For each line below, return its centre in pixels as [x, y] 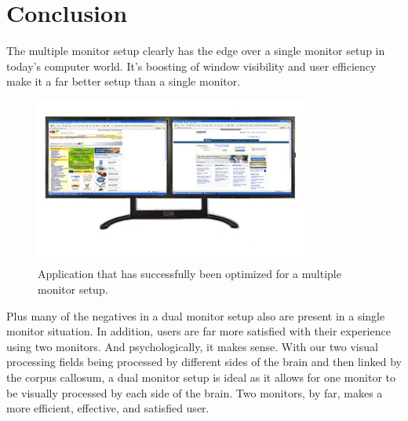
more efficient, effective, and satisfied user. [108, 408]
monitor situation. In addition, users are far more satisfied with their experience [199, 331]
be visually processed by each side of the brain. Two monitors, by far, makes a [195, 392]
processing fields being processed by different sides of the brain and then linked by [204, 362]
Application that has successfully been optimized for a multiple [189, 274]
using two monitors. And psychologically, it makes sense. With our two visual [192, 346]
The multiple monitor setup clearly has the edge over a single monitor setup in [196, 51]
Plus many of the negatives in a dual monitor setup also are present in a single [196, 315]
